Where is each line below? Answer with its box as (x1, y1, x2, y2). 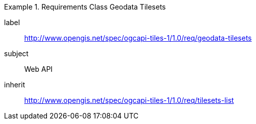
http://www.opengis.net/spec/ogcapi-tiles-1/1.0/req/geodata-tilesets (24, 34, 252, 42)
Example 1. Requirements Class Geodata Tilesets (4, 3, 166, 11)
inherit (4, 80, 25, 89)
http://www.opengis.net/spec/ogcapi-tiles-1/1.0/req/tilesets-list (24, 96, 234, 104)
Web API (24, 65, 53, 73)
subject (4, 49, 29, 58)
